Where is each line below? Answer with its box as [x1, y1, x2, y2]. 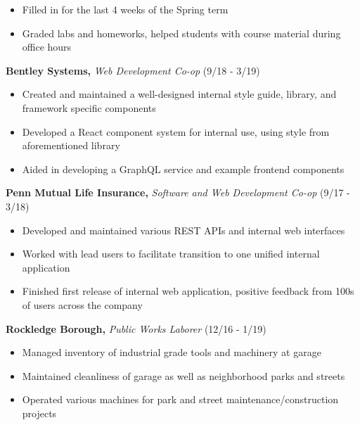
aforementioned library [22, 138, 120, 153]
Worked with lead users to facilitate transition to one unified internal [22, 246, 320, 261]
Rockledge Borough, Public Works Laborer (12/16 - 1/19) [6, 321, 266, 336]
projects [22, 405, 57, 420]
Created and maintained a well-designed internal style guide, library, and [22, 87, 337, 101]
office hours [22, 39, 72, 54]
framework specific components [22, 100, 156, 115]
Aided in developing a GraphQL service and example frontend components [22, 161, 345, 176]
